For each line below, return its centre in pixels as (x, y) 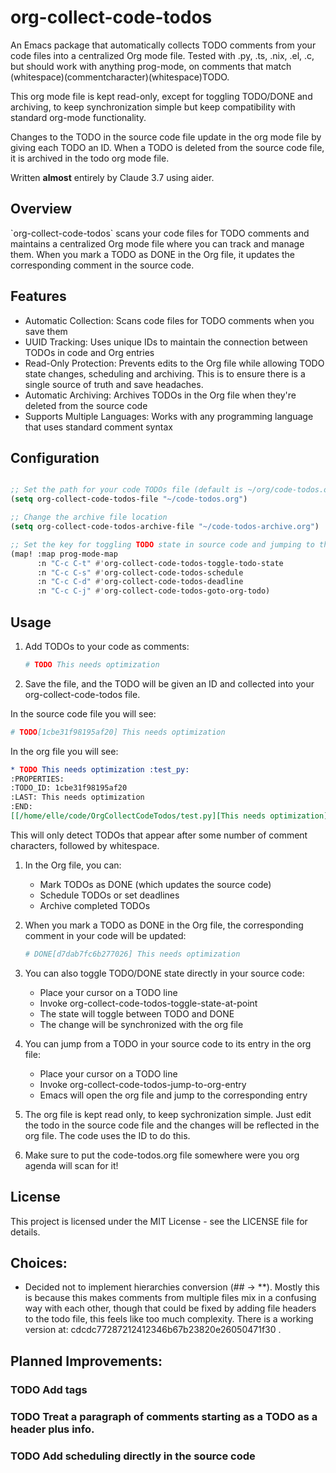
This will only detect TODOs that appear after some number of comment (159, 835)
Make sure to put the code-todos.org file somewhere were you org (162, 1155)
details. (25, 1232)
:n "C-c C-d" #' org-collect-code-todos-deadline (140, 582)
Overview (41, 209)
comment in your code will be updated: (105, 935)
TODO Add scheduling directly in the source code (133, 1456)
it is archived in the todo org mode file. (90, 158)
